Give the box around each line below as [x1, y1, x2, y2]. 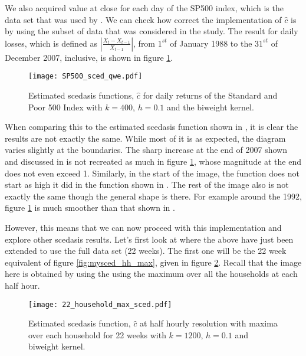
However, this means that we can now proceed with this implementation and [5, 221, 282, 233]
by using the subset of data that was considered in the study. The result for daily [5, 25, 298, 37]
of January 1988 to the [170, 37, 252, 49]
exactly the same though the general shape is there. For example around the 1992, [5, 190, 302, 202]
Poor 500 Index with [28, 100, 103, 113]
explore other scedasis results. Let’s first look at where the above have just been [5, 233, 294, 245]
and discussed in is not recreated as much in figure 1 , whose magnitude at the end [5, 155, 302, 167]
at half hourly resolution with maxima [139, 317, 278, 329]
